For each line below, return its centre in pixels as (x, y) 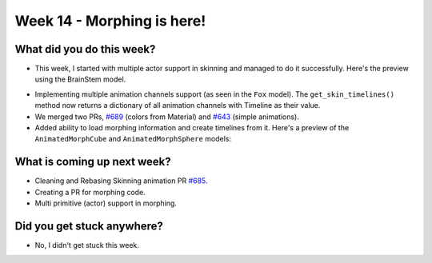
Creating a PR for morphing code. (90, 192)
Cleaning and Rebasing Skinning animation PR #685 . (121, 181)
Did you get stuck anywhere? (89, 226)
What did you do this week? (85, 49)
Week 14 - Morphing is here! (110, 21)
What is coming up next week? (93, 162)
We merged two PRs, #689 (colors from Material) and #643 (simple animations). (167, 117)
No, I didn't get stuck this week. (87, 245)
